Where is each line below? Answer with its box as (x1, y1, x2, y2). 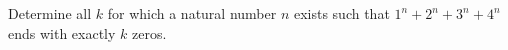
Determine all (8, 3, 92, 23)
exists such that (293, 3, 390, 23)
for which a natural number (107, 3, 277, 23)
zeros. (132, 22, 167, 43)
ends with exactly (8, 22, 116, 43)
